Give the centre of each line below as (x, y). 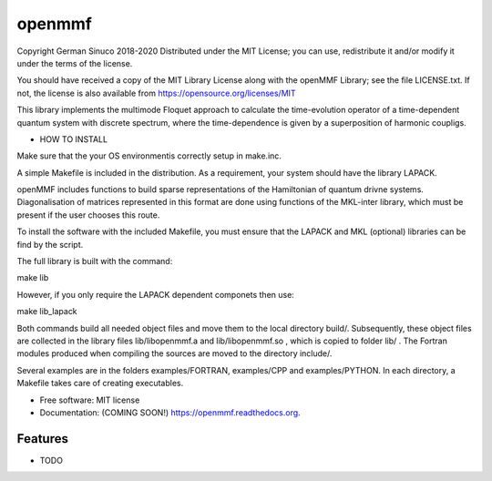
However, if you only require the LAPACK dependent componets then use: (156, 294)
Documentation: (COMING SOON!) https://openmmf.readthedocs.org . (170, 412)
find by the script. (50, 244)
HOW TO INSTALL (74, 139)
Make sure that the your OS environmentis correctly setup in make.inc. (149, 156)
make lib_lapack (47, 312)
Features (42, 439)
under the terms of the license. (75, 63)
